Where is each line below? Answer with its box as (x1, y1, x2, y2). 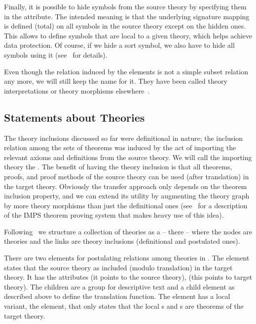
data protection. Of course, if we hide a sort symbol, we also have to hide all (4, 40, 235, 50)
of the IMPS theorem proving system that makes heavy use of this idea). (4, 210, 224, 220)
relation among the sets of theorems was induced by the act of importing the (4, 142, 236, 153)
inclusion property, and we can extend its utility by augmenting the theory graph (4, 191, 250, 201)
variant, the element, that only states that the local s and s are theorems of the (4, 301, 244, 311)
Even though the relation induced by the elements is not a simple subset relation (4, 66, 248, 76)
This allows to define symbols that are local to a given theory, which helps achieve (4, 30, 253, 40)
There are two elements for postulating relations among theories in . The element (4, 253, 250, 263)
